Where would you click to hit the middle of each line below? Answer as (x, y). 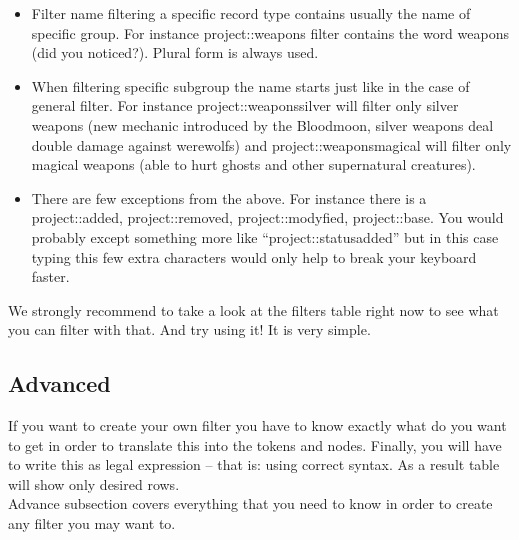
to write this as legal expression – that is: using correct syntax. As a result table (254, 464)
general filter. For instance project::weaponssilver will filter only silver (245, 105)
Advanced (59, 383)
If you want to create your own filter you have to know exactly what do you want (257, 425)
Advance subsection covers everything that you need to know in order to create (250, 503)
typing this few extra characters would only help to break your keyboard (254, 256)
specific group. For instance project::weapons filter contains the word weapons (270, 32)
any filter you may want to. (92, 523)
